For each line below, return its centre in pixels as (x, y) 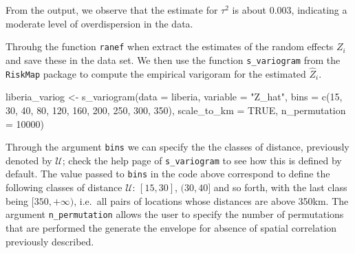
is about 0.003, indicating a (290, 10)
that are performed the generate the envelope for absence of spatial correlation (171, 227)
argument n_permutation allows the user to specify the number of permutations (175, 214)
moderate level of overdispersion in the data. (99, 23)
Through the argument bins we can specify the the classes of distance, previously (177, 147)
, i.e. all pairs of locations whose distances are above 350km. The (211, 200)
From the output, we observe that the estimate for (112, 10)
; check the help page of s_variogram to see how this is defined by (202, 160)
